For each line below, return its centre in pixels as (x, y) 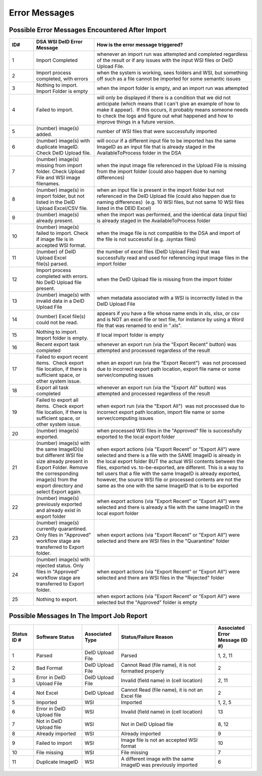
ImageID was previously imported (159, 765)
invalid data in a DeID (60, 301)
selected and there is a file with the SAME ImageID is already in (169, 456)
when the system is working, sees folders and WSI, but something (172, 73)
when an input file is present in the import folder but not (160, 190)
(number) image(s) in (60, 190)
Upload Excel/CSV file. (62, 208)
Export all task (52, 388)
